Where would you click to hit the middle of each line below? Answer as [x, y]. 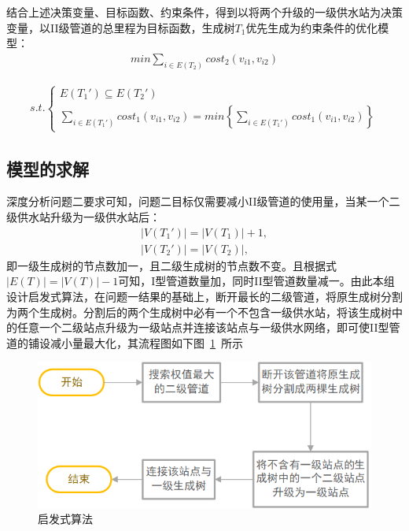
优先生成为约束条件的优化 [312, 27]
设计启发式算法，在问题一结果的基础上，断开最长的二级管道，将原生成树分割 [204, 296]
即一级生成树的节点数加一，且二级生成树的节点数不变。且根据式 [171, 265]
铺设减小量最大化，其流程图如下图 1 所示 [135, 342]
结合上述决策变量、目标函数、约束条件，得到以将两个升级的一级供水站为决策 [204, 12]
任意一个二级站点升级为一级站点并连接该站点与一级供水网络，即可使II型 [203, 327]
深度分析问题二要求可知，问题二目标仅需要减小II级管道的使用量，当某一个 [198, 201]
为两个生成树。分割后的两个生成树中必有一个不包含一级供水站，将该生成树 [199, 312]
